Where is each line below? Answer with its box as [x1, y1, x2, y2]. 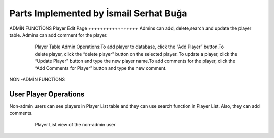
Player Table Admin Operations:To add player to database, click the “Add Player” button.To [35, 43, 224, 50]
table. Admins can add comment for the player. [9, 32, 108, 38]
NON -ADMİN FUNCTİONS [9, 76, 65, 82]
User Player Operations [9, 89, 85, 98]
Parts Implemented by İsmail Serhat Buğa [9, 8, 187, 19]
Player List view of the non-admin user [35, 121, 116, 127]
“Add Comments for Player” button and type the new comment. [35, 65, 167, 71]
